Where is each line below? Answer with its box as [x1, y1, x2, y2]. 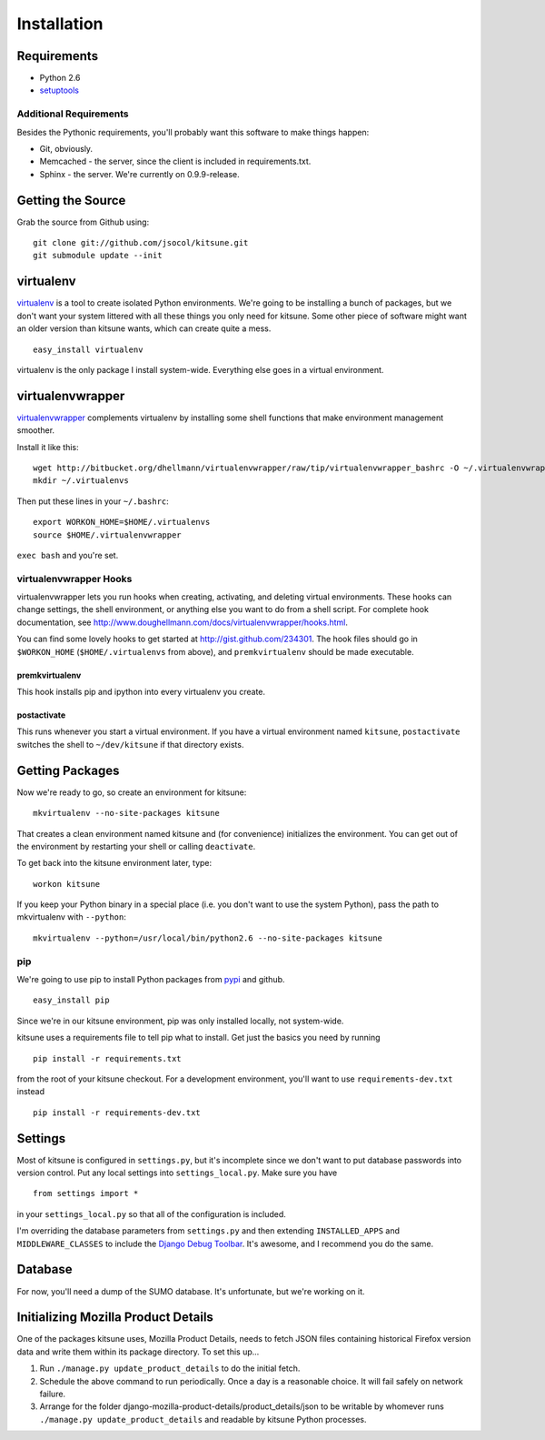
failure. [39, 1388, 66, 1399]
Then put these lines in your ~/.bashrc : [16, 496, 170, 507]
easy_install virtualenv [33, 344, 144, 355]
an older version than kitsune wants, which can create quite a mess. [16, 323, 272, 334]
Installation [16, 14, 104, 34]
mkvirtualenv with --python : [16, 911, 126, 922]
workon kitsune [33, 879, 101, 889]
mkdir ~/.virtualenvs [33, 476, 129, 486]
